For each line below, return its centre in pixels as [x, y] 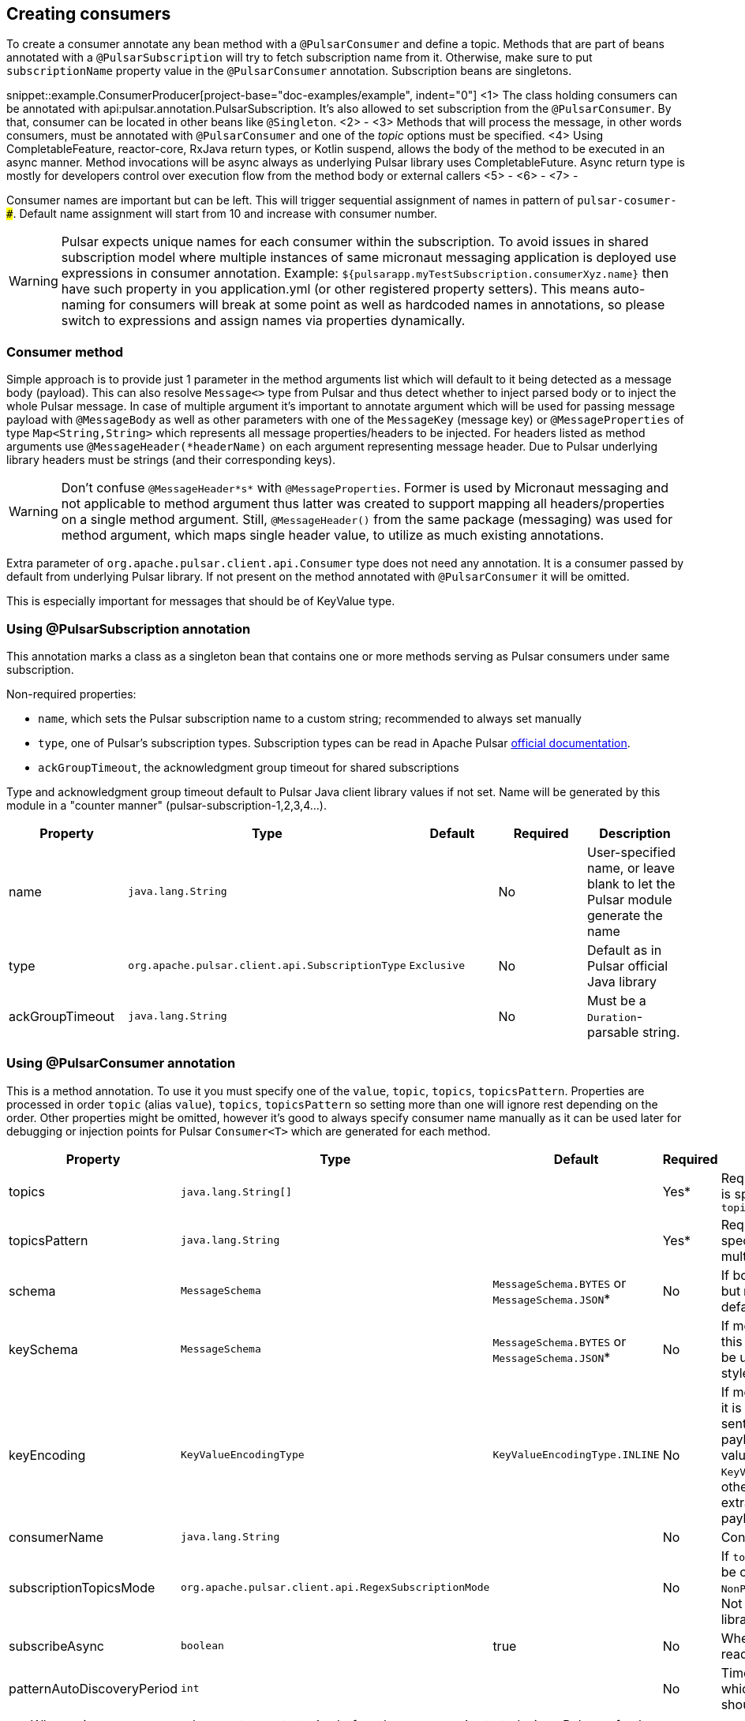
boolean [202, 1646]
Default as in [625, 950]
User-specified [631, 852]
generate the [625, 915]
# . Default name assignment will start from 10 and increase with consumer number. [222, 214]
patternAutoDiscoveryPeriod [94, 1688]
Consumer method [65, 352]
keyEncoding [47, 1455]
